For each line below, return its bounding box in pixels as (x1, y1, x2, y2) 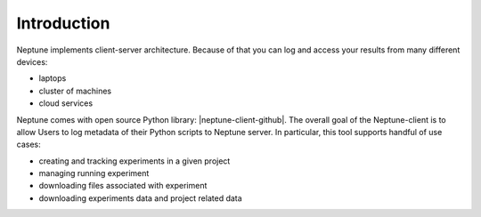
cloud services (38, 98, 94, 108)
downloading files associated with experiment (38, 181, 208, 191)
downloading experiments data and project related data (38, 192, 242, 204)
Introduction (16, 13, 110, 33)
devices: (16, 56, 48, 67)
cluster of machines (38, 85, 111, 96)
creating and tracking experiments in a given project (38, 156, 231, 166)
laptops (38, 73, 67, 84)
